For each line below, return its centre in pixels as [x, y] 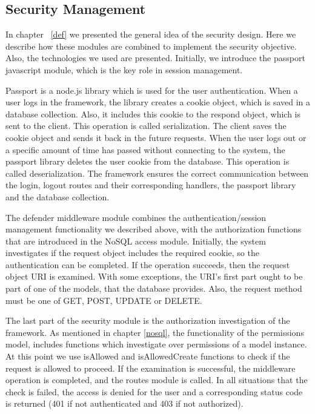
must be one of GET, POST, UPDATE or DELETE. [104, 300]
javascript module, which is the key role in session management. [124, 69]
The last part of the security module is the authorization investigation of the [148, 320]
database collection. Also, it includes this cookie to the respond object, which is [153, 113]
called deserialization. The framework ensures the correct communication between [157, 173]
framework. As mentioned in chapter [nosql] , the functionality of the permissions [155, 332]
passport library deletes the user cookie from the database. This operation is [148, 161]
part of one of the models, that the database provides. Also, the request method [154, 288]
